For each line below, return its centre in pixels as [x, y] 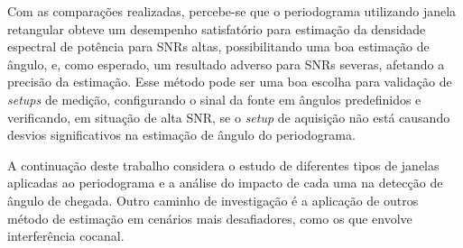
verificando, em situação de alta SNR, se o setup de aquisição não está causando [229, 117]
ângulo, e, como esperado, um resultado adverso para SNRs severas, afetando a [226, 64]
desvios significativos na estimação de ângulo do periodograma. [181, 135]
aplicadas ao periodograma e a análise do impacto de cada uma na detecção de [225, 183]
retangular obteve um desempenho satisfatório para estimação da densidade [217, 28]
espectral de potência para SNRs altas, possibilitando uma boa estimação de [218, 46]
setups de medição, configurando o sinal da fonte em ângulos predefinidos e [214, 99]
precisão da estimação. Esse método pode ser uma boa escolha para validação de [230, 82]
